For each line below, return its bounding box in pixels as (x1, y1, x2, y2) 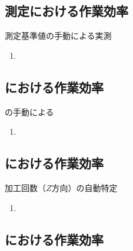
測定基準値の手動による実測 (5, 29, 112, 42)
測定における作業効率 (5, 2, 128, 20)
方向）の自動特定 (51, 181, 118, 193)
